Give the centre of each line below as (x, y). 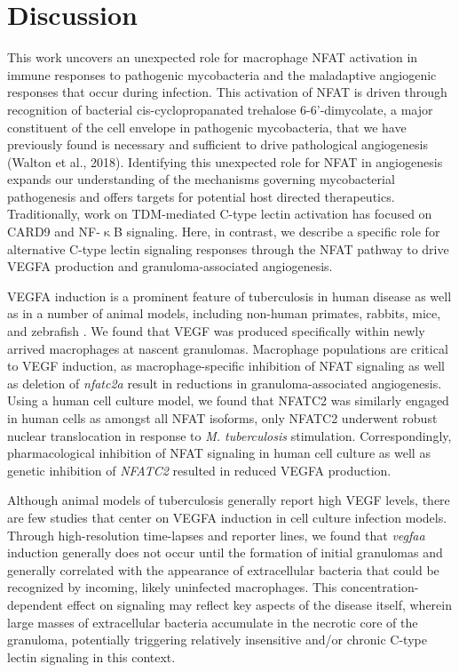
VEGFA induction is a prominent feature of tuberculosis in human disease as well (229, 296)
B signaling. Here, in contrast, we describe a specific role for (277, 232)
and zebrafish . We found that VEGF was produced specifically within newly (216, 331)
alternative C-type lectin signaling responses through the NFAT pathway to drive (228, 248)
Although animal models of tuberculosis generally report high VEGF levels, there (229, 500)
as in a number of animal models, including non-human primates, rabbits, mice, (224, 313)
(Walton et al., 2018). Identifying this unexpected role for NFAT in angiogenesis (225, 161)
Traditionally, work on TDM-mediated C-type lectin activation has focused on (220, 214)
